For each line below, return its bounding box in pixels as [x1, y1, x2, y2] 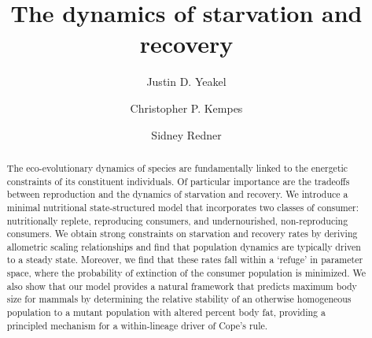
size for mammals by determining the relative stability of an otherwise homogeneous [6, 292, 352, 306]
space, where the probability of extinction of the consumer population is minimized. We [6, 266, 366, 280]
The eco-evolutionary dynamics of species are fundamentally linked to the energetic [6, 161, 348, 174]
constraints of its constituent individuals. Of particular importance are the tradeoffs [6, 174, 350, 188]
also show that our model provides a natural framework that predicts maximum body [6, 279, 357, 292]
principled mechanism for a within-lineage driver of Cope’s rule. [6, 318, 268, 332]
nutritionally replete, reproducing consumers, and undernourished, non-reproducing [6, 214, 348, 227]
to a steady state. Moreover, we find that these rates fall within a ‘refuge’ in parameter [6, 253, 363, 266]
